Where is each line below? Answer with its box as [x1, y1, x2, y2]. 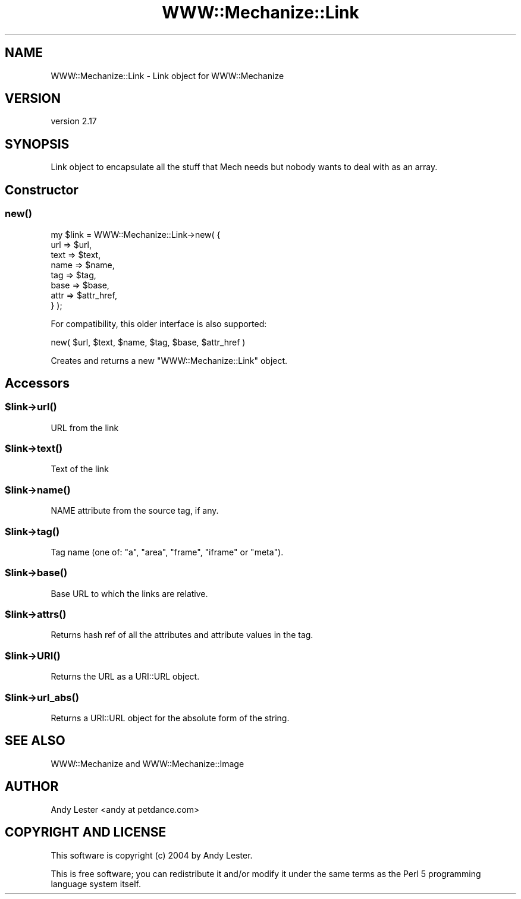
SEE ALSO [5, 733, 65, 749]
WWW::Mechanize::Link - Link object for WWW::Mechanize [51, 70, 284, 81]
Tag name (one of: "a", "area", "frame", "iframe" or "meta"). [51, 546, 284, 557]
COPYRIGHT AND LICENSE [5, 825, 167, 840]
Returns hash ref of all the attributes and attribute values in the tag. [51, 630, 313, 640]
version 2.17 [51, 116, 97, 127]
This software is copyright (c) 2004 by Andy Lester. [51, 850, 253, 860]
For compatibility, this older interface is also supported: [51, 318, 267, 329]
